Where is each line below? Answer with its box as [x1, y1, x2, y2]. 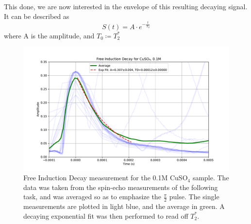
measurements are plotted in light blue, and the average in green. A [23, 201, 225, 211]
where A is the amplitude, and [4, 30, 95, 40]
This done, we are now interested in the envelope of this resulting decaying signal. [4, 1, 248, 11]
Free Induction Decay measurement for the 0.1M [23, 172, 168, 183]
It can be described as [4, 11, 69, 21]
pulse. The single [169, 191, 219, 202]
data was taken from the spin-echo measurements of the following [23, 182, 218, 192]
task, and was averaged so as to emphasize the [23, 191, 161, 202]
